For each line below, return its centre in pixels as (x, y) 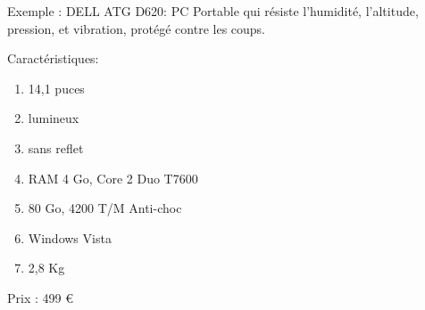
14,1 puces (56, 88)
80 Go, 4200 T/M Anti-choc (105, 208)
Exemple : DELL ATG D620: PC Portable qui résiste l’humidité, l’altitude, (213, 11)
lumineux (54, 118)
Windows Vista (70, 237)
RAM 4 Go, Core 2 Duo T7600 (113, 178)
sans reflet (56, 147)
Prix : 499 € (40, 297)
